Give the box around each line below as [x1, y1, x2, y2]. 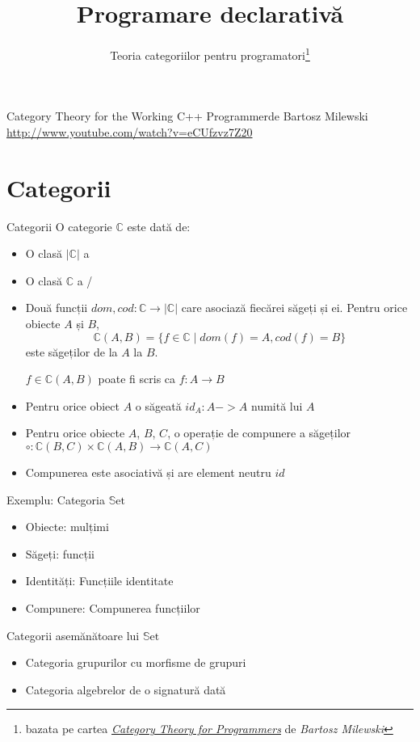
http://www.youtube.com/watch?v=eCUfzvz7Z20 [6, 123, 253, 140]
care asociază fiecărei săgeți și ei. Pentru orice [181, 299, 408, 316]
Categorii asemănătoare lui [6, 626, 140, 643]
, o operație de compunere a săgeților [167, 424, 351, 441]
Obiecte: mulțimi [25, 518, 109, 535]
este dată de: [127, 217, 191, 234]
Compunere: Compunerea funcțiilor [25, 600, 200, 616]
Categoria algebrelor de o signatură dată [25, 681, 226, 698]
